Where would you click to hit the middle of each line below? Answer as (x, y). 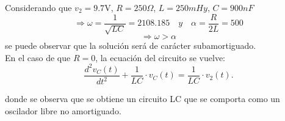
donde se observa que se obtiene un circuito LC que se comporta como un (142, 99)
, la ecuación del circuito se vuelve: (160, 57)
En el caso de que (38, 57)
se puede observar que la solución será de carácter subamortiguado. (131, 46)
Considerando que (38, 7)
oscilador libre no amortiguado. (63, 110)
